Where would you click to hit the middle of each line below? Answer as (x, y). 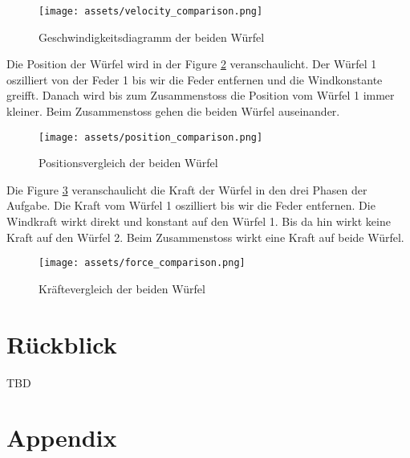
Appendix (62, 438)
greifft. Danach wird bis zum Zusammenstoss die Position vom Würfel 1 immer (201, 95)
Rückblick (62, 343)
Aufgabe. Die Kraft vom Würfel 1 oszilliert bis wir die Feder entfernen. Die (191, 205)
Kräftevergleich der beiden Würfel (122, 288)
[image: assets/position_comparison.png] (151, 137)
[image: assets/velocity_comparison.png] (151, 11)
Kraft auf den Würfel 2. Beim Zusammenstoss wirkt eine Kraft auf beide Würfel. (205, 237)
